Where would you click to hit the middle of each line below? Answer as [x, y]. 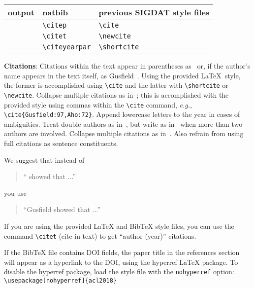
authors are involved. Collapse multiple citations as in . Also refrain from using [124, 133]
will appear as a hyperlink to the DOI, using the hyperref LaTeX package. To [121, 262]
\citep [55, 25]
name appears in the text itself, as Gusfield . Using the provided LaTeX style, [122, 75]
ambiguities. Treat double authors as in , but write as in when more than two [123, 124]
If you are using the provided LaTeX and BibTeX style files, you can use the [119, 226]
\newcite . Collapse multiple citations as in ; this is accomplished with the [116, 94]
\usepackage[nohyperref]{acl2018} [61, 281]
